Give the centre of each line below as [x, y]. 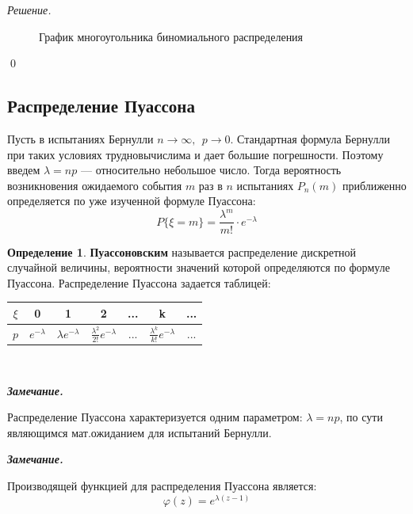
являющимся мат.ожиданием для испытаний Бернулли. [140, 432]
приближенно [374, 185]
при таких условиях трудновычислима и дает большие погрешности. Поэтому [195, 154]
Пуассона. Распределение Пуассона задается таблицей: [139, 282]
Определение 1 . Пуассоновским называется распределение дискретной [182, 251]
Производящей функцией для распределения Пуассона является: [162, 486]
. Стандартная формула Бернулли [310, 138]
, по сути [361, 417]
